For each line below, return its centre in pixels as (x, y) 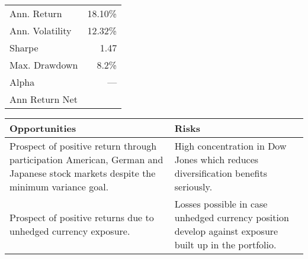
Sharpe (24, 48)
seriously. (193, 187)
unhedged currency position (232, 217)
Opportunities (43, 128)
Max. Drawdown (44, 65)
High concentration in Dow (230, 146)
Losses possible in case (221, 204)
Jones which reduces (216, 159)
